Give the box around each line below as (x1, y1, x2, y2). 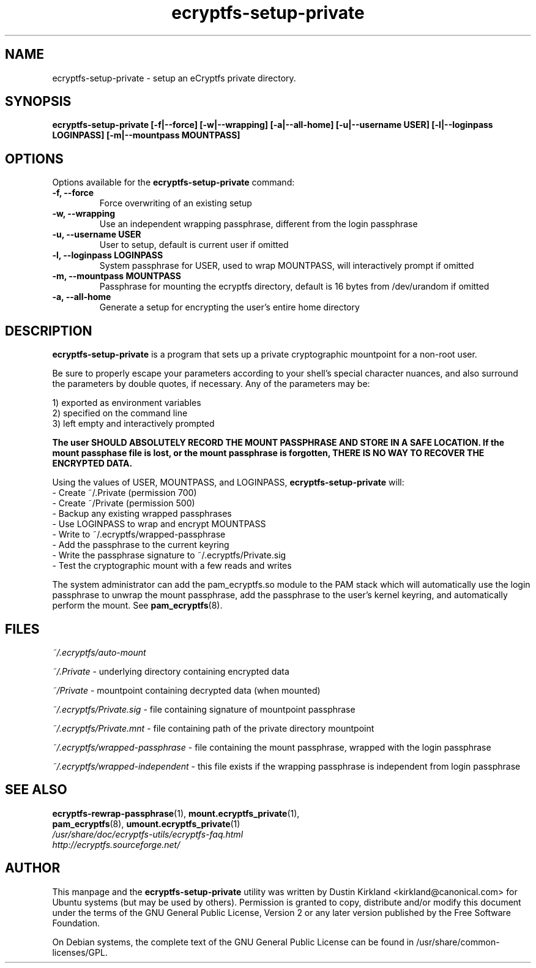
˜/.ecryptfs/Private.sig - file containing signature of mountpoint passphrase (52, 703, 355, 715)
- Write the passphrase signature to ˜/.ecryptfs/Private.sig (52, 550, 286, 561)
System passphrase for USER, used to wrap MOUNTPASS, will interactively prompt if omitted (99, 260, 474, 271)
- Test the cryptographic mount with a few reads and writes (52, 560, 292, 571)
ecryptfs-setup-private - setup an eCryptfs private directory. (52, 72, 296, 83)
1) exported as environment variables (52, 397, 201, 408)
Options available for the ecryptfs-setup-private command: (52, 177, 295, 188)
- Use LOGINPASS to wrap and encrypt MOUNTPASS (52, 519, 266, 530)
